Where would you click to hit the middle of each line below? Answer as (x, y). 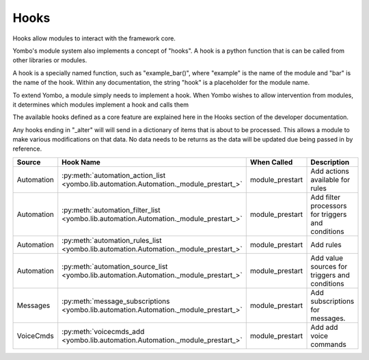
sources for (329, 266)
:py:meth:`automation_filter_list (111, 210)
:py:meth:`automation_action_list (114, 175)
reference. (27, 149)
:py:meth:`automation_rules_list (112, 240)
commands (328, 344)
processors (329, 205)
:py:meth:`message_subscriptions (116, 301)
